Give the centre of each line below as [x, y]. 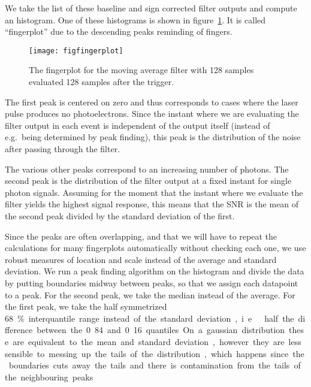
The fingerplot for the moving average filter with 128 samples [141, 70]
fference [19, 330]
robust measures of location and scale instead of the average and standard [141, 259]
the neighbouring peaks [49, 377]
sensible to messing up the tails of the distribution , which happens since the [155, 353]
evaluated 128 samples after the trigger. [102, 82]
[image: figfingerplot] [76, 51]
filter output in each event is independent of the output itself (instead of [138, 125]
